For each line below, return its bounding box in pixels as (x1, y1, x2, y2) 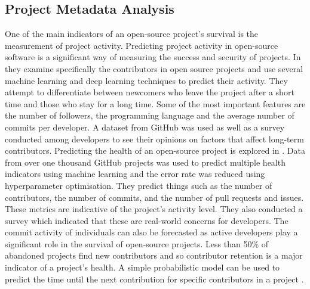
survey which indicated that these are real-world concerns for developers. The (5, 214, 288, 226)
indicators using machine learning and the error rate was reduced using (5, 167, 265, 180)
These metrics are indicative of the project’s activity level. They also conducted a (5, 203, 303, 215)
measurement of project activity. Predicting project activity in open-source (5, 39, 278, 51)
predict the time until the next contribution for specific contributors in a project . (5, 272, 304, 285)
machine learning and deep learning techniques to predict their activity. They (5, 74, 288, 86)
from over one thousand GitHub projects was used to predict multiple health (5, 156, 286, 168)
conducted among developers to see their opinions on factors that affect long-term (5, 132, 304, 145)
